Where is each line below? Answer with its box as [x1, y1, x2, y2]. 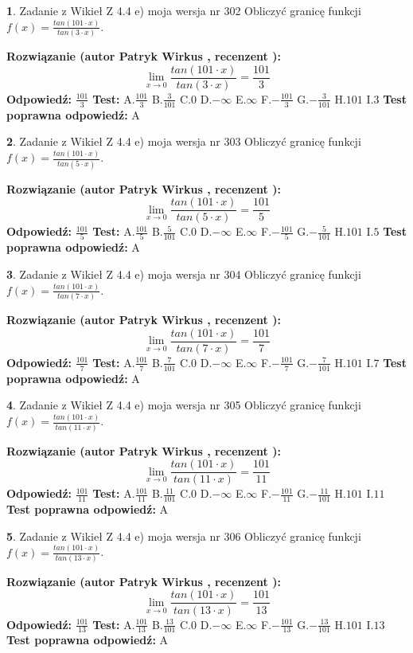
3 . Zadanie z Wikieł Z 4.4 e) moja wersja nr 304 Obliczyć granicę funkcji [6, 266, 361, 283]
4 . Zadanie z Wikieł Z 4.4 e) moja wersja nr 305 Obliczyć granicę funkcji [6, 397, 361, 413]
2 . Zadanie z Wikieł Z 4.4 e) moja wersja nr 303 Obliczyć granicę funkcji [6, 133, 361, 150]
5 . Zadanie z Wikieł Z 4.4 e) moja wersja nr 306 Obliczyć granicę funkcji [6, 527, 361, 544]
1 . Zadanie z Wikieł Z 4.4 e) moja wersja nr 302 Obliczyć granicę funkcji [6, 2, 361, 18]
